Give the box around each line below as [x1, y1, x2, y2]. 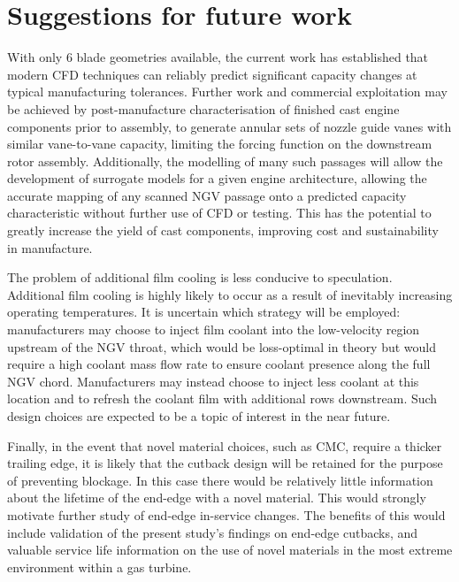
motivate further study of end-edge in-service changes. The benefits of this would [7, 505, 446, 524]
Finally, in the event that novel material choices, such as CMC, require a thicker [7, 436, 442, 455]
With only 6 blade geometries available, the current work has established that [7, 48, 429, 66]
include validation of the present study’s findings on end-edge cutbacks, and [7, 523, 418, 541]
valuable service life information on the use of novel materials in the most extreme [7, 540, 453, 559]
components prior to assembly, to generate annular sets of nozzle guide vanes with [7, 117, 452, 135]
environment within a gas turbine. [7, 557, 192, 576]
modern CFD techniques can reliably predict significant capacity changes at [7, 65, 417, 83]
